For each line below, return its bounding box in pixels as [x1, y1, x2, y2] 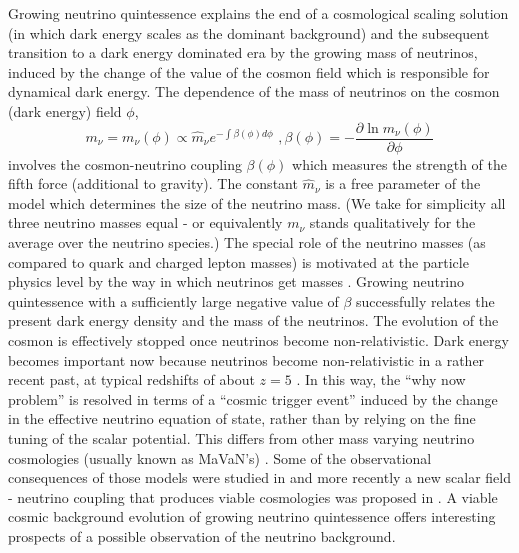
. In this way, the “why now [296, 369, 466, 390]
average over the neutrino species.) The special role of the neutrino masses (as [8, 232, 486, 252]
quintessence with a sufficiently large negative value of [8, 290, 339, 311]
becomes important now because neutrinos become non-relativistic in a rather [8, 349, 485, 370]
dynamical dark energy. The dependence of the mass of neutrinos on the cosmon [8, 81, 500, 102]
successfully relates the [356, 290, 495, 311]
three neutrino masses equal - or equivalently [8, 212, 283, 233]
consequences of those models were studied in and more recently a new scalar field [8, 467, 511, 488]
